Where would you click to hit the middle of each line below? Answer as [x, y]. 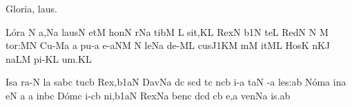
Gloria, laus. [31, 8]
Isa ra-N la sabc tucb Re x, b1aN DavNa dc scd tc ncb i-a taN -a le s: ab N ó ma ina [176, 82]
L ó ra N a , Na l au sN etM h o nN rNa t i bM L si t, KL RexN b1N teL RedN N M [167, 31]
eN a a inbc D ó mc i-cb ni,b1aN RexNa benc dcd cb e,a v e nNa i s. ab [148, 95]
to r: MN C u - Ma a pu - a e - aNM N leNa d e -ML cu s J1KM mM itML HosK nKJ [168, 45]
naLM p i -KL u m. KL [49, 58]
